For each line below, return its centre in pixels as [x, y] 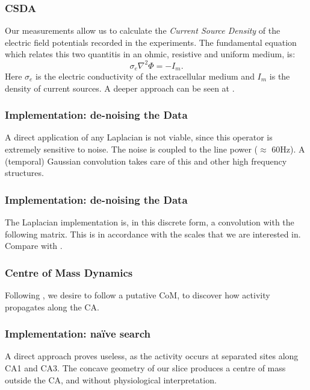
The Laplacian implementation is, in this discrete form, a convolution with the [150, 222]
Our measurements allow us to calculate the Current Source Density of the [143, 30]
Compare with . [34, 246]
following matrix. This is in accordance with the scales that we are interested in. [153, 234]
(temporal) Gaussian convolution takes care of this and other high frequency [146, 161]
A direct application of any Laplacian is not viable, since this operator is [139, 137]
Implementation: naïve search [78, 334]
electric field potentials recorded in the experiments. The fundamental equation [151, 42]
